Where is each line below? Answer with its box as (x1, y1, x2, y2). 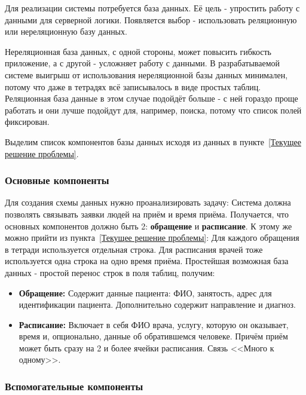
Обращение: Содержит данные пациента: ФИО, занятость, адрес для (19, 286, 272, 299)
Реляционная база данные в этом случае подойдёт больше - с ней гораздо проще (5, 92, 298, 105)
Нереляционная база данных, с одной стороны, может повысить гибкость (5, 45, 272, 57)
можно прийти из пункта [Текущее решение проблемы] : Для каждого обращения (5, 231, 299, 244)
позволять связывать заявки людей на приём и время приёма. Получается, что (5, 207, 289, 220)
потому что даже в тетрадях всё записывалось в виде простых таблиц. (5, 80, 261, 93)
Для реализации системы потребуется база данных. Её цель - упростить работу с (5, 2, 300, 14)
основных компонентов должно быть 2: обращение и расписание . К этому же (5, 219, 292, 232)
